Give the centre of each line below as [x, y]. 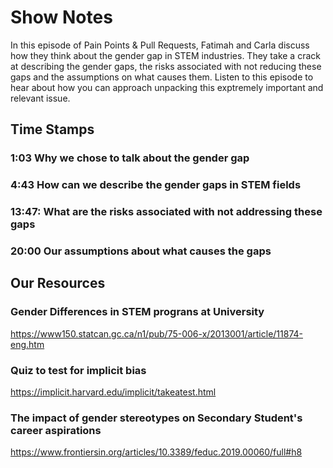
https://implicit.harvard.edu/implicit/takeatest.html [113, 392]
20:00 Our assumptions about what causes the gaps [141, 251]
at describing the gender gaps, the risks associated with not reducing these [166, 66]
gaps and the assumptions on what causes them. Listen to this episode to [162, 77]
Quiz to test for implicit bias [78, 370]
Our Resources [58, 283]
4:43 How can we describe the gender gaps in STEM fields [156, 185]
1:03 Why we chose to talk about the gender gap [130, 158]
